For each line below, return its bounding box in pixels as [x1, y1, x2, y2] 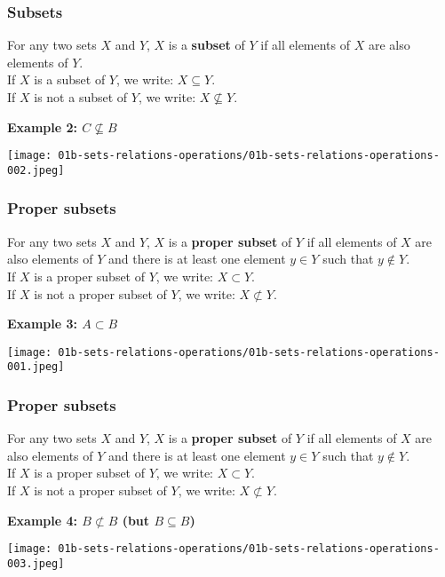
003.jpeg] [7, 557, 65, 570]
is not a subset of [34, 88, 128, 106]
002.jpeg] [7, 163, 65, 177]
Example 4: [7, 510, 77, 529]
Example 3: [7, 314, 77, 333]
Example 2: [7, 117, 77, 136]
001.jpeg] [7, 360, 65, 374]
